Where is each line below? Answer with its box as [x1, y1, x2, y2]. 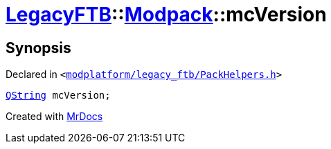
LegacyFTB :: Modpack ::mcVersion [6, 3, 327, 26]
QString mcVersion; [6, 90, 111, 101]
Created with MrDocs [6, 110, 103, 123]
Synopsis [6, 39, 71, 57]
